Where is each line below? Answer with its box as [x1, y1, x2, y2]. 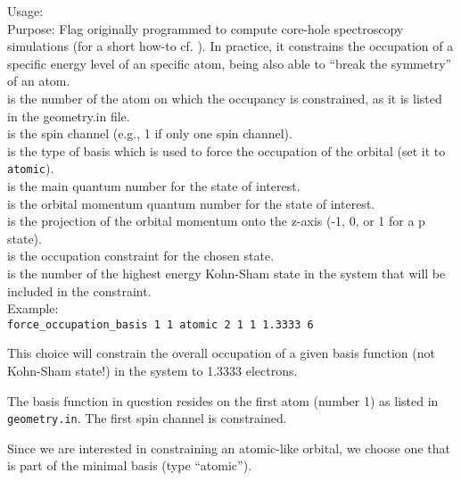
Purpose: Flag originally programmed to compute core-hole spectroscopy [7, 19, 404, 37]
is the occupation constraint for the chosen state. [7, 246, 275, 265]
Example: [7, 299, 59, 318]
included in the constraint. [7, 281, 152, 300]
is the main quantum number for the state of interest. [7, 177, 300, 195]
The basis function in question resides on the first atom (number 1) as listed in [7, 391, 439, 410]
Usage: [7, 2, 44, 20]
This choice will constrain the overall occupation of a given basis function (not [7, 344, 435, 362]
